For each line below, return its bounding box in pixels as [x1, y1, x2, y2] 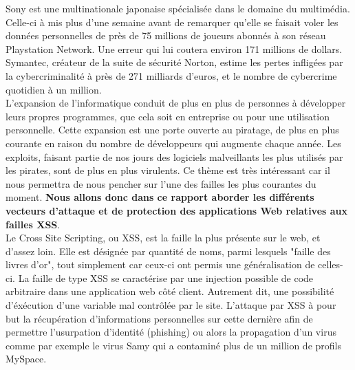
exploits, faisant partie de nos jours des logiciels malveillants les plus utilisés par [6, 149, 343, 164]
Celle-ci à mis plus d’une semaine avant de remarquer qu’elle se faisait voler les [6, 14, 338, 29]
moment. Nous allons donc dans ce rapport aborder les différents [6, 190, 314, 204]
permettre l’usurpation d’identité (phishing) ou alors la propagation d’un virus [6, 325, 336, 339]
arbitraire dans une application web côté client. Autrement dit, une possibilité [6, 284, 334, 298]
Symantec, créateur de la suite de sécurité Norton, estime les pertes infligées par [6, 55, 343, 69]
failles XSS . [6, 217, 61, 231]
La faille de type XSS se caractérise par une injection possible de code [18, 270, 314, 285]
